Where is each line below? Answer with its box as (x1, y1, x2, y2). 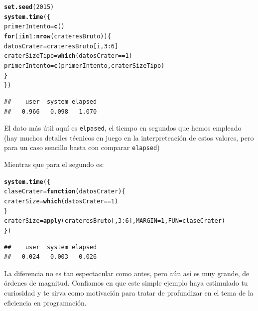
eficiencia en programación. (4, 297, 87, 308)
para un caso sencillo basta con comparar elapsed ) (4, 142, 160, 153)
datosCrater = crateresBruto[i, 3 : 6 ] (4, 42, 119, 50)
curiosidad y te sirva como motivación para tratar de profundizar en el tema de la (4, 287, 254, 298)
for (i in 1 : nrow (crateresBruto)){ (4, 32, 111, 40)
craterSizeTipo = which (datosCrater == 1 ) (4, 52, 132, 60)
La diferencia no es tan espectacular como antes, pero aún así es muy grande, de (4, 268, 250, 278)
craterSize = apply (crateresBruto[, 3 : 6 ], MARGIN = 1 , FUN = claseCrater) (4, 217, 225, 225)
